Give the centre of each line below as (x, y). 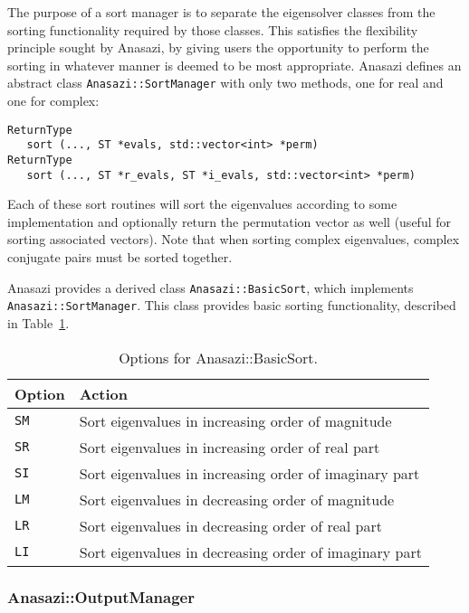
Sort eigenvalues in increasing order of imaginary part (249, 473)
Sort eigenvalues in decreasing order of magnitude (237, 499)
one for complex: (53, 101)
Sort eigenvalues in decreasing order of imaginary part (250, 552)
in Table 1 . (38, 322)
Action (103, 393)
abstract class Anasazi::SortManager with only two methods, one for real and (225, 83)
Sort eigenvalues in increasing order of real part (230, 447)
